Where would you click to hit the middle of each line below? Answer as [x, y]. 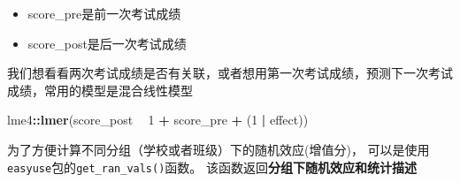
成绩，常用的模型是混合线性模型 [100, 90]
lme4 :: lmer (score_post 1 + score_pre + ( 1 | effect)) [158, 120]
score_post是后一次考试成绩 [107, 43]
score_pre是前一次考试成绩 [104, 13]
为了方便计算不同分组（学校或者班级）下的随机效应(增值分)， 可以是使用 [218, 149]
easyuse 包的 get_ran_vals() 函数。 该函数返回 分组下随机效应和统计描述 [212, 167]
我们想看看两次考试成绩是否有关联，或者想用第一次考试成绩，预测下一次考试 [230, 73]
